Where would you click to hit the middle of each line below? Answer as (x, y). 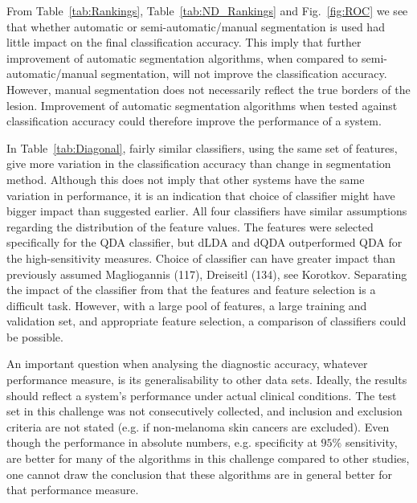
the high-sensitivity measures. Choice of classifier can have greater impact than (201, 258)
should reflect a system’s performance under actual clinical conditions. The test (202, 395)
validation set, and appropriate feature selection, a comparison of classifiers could (206, 321)
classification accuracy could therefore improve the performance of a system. (194, 121)
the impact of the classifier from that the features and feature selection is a (191, 290)
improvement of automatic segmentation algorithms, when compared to (182, 57)
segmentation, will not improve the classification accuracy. (244, 74)
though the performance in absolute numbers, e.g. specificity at (162, 442)
